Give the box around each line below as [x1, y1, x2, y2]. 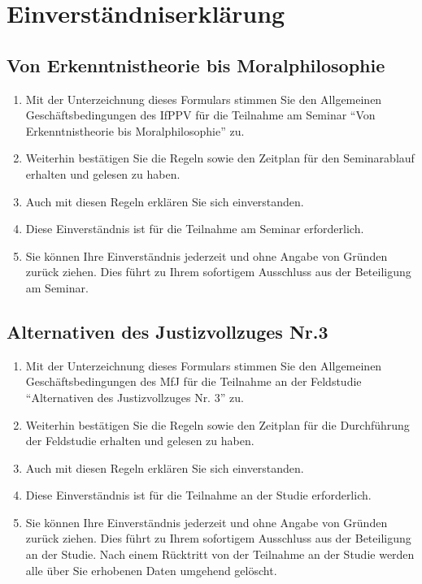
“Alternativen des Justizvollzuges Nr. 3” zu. [25, 388, 244, 405]
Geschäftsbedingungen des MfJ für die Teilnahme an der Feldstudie [25, 373, 362, 390]
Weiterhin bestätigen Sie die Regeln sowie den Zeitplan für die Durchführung [25, 416, 410, 433]
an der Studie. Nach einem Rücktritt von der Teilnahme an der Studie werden [25, 546, 415, 563]
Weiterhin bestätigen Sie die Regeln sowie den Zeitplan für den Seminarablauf [25, 149, 415, 167]
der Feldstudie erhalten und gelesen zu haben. [25, 432, 255, 449]
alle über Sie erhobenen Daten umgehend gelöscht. [25, 561, 277, 578]
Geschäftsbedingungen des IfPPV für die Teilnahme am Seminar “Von [25, 106, 376, 123]
